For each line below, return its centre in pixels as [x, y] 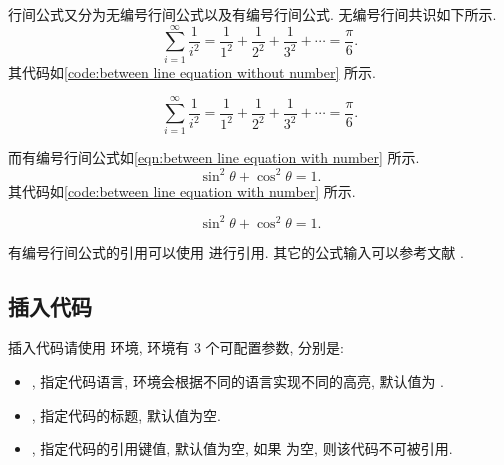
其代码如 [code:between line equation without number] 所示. [192, 71]
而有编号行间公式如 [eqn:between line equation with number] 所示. [214, 157]
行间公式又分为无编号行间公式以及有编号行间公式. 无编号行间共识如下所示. [252, 14]
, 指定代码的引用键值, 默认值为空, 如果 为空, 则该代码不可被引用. [242, 448]
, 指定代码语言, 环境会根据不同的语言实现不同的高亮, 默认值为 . [238, 381]
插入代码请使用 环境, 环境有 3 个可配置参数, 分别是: [176, 347]
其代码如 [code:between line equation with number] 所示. [182, 190]
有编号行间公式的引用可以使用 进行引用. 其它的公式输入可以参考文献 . [236, 251]
